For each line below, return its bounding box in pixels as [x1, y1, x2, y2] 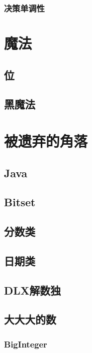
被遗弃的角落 [4, 130, 88, 151]
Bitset [4, 194, 36, 210]
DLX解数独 [4, 282, 61, 298]
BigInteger [4, 338, 47, 350]
